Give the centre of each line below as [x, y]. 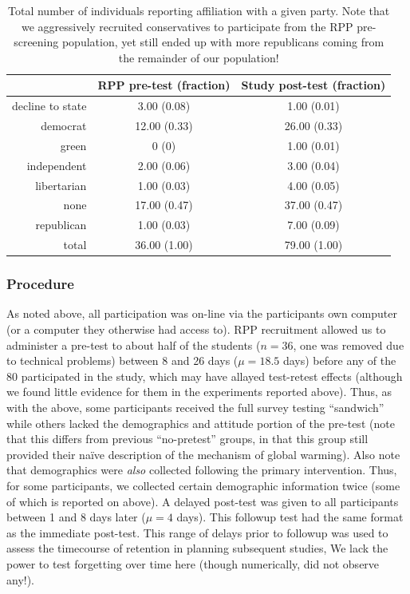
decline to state [49, 106]
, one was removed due [349, 345]
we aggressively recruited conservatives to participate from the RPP [187, 26]
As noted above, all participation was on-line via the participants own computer [202, 313]
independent [57, 165]
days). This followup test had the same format [290, 517]
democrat [64, 126]
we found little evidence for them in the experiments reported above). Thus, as [199, 392]
